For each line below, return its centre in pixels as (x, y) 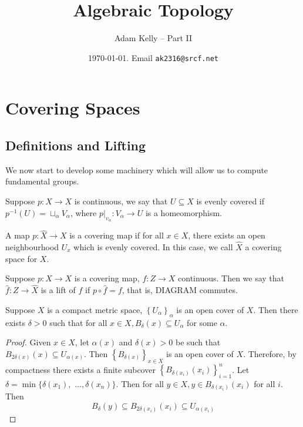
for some (202, 322)
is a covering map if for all (117, 235)
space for (21, 258)
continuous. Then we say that (231, 278)
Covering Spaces (73, 108)
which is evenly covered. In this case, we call (153, 247)
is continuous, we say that (121, 201)
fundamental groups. (42, 181)
